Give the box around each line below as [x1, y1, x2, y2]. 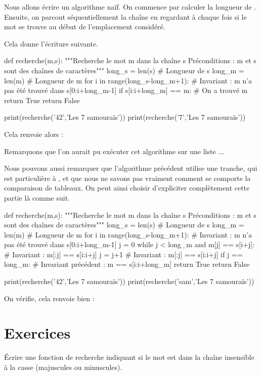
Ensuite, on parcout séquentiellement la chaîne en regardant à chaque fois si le [4, 11, 247, 22]
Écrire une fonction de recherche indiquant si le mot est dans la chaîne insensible [4, 352, 254, 362]
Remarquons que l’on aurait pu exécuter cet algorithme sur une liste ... [4, 146, 225, 156]
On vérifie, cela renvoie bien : [4, 293, 95, 303]
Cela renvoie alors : [4, 128, 64, 139]
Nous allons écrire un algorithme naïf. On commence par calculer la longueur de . [4, 2, 256, 12]
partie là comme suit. [4, 192, 70, 203]
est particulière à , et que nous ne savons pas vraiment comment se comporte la [4, 172, 251, 183]
